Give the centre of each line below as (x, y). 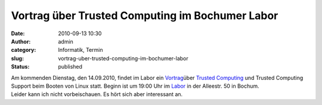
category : (24, 50)
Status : (20, 67)
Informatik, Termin (80, 50)
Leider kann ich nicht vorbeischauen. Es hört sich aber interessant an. (97, 94)
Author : (21, 41)
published (70, 67)
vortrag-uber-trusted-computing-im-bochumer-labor (123, 58)
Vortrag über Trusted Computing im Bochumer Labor (145, 16)
